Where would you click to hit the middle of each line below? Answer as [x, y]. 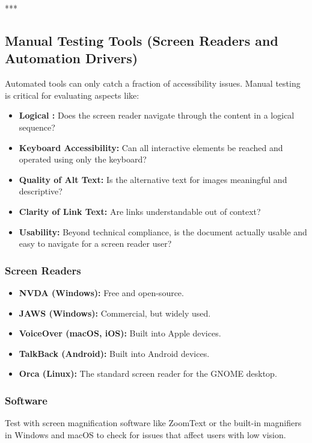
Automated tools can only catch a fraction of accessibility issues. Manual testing [153, 83]
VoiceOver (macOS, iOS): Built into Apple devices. [120, 333]
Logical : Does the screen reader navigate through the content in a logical [157, 115]
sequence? [37, 127]
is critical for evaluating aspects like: [72, 95]
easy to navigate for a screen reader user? [95, 243]
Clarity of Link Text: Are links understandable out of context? [140, 211]
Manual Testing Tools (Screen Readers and [142, 40]
